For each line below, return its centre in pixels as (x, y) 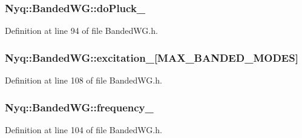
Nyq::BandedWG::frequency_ (79, 107)
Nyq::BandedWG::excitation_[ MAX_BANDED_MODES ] (152, 57)
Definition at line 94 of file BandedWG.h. (81, 31)
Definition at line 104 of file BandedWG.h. (84, 129)
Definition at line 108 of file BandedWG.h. (84, 80)
